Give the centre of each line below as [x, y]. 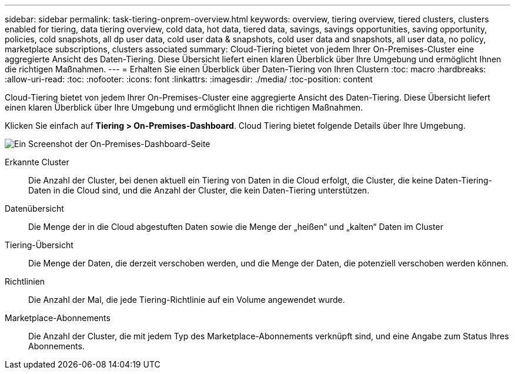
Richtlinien [25, 281]
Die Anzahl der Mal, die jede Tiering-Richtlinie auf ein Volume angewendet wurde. [187, 300]
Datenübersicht [34, 208]
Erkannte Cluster [37, 162]
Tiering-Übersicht [39, 245]
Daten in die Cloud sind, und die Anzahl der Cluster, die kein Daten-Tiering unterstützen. [199, 190]
